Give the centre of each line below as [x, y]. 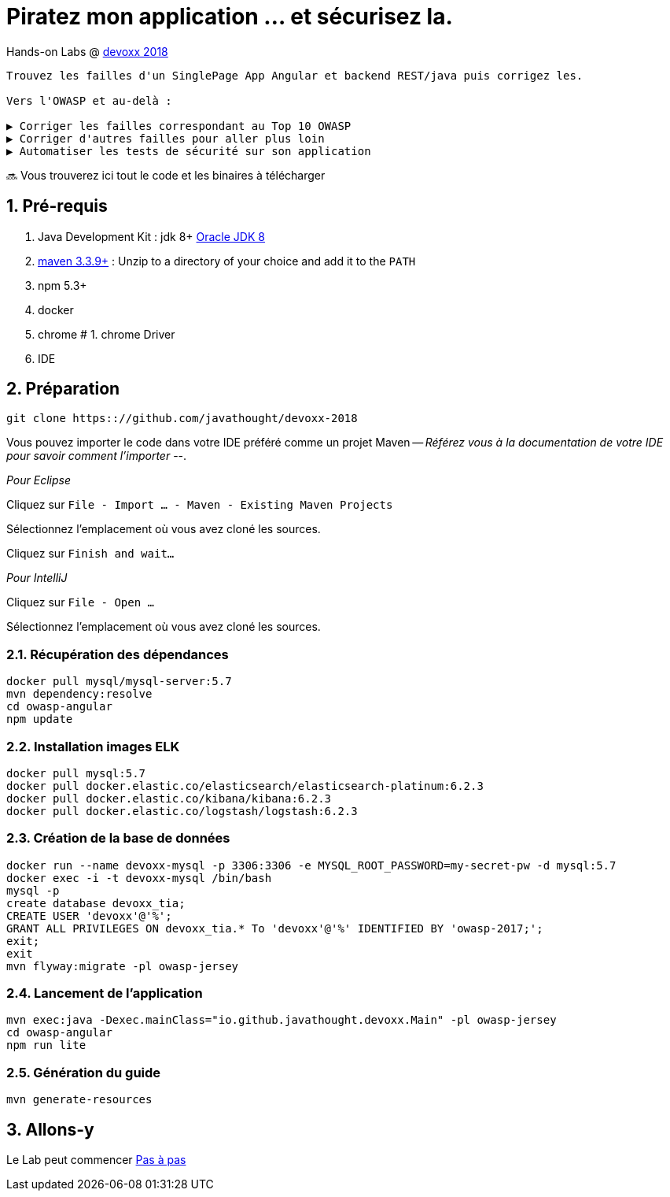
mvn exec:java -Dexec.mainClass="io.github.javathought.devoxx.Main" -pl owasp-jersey [282, 1020]
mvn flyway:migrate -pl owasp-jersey [123, 966]
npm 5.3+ [63, 285]
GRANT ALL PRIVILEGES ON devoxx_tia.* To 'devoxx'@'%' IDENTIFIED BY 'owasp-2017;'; [275, 928]
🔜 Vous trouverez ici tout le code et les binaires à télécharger [166, 175]
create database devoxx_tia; [96, 903]
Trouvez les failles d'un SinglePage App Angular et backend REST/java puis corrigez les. [295, 75]
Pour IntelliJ [37, 578]
